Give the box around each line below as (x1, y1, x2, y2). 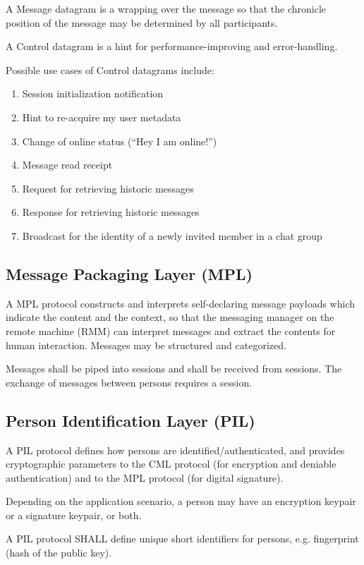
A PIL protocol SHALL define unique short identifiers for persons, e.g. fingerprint (6, 531, 359, 546)
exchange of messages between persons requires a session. (6, 375, 253, 389)
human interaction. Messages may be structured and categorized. (6, 337, 286, 352)
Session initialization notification (22, 86, 164, 101)
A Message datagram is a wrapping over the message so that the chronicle (6, 1, 326, 16)
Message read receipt (22, 157, 113, 172)
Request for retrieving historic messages (22, 181, 194, 195)
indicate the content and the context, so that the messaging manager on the (6, 310, 334, 324)
